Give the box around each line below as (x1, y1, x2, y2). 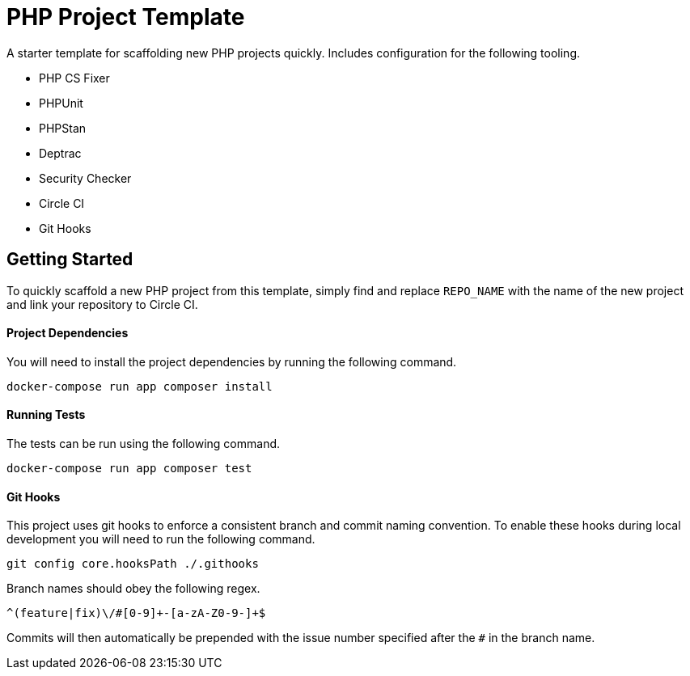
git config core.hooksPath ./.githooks (6, 557, 259, 571)
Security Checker (39, 171, 132, 185)
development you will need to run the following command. (6, 532, 315, 547)
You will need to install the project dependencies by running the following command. (6, 354, 457, 369)
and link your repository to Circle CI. (6, 297, 198, 311)
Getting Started (6, 249, 133, 270)
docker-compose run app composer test (6, 462, 252, 475)
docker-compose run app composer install (6, 379, 273, 393)
